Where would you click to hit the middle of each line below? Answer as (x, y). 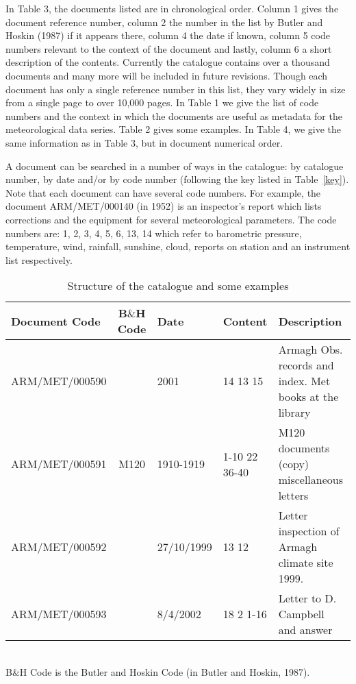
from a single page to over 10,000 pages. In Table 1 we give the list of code (162, 102)
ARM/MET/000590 (59, 381)
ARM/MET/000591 (59, 464)
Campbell (301, 614)
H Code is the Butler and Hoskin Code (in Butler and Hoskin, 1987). (165, 671)
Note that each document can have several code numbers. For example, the (163, 192)
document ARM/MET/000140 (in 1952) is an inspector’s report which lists (164, 206)
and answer (305, 630)
